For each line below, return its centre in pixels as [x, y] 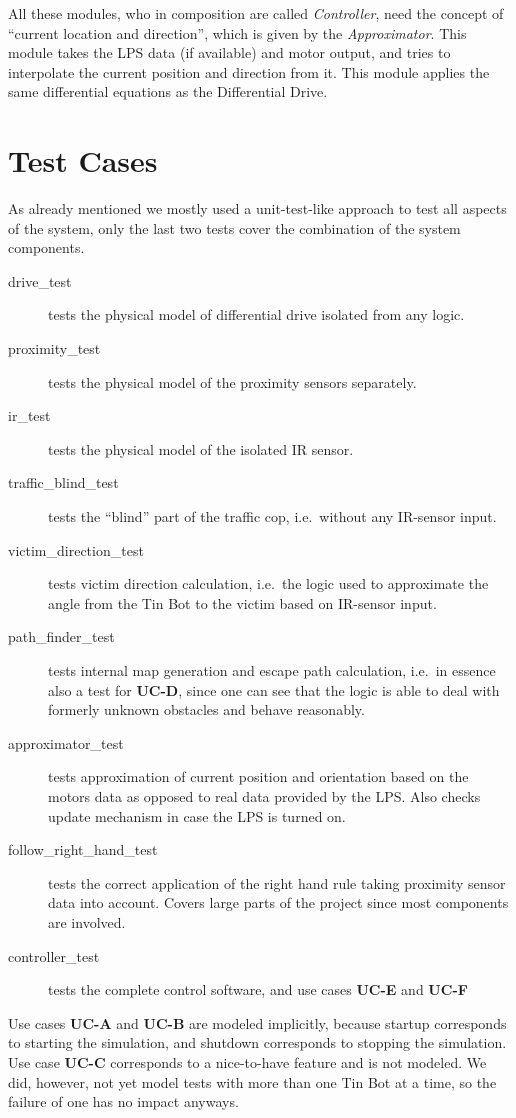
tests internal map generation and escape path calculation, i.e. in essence [272, 670]
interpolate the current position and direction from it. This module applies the [249, 71]
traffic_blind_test [63, 482]
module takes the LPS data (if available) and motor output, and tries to [229, 52]
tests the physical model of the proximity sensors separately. [232, 381]
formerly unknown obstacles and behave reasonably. [206, 709]
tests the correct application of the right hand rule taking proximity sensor [277, 882]
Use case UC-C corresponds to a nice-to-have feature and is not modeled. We [247, 1061]
